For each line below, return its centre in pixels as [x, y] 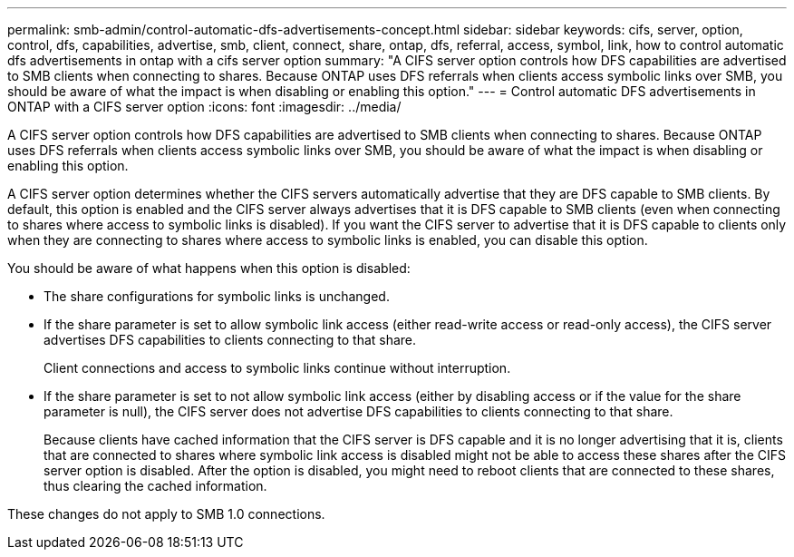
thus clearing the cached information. [155, 486]
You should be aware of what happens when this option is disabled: [209, 268]
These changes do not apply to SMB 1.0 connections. [166, 514]
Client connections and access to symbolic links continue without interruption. [277, 368]
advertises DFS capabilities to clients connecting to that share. [230, 340]
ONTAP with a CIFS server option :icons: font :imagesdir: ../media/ [204, 107]
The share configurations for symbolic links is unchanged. [217, 296]
